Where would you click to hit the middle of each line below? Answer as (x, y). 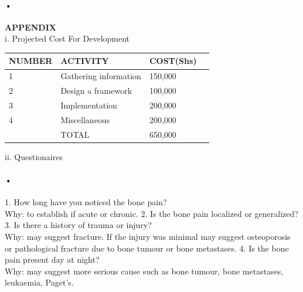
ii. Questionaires (34, 156)
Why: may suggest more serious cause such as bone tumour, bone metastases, (144, 271)
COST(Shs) (173, 61)
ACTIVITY (85, 61)
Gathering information (101, 76)
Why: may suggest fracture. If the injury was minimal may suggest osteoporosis (148, 236)
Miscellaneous (85, 119)
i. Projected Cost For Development (67, 38)
